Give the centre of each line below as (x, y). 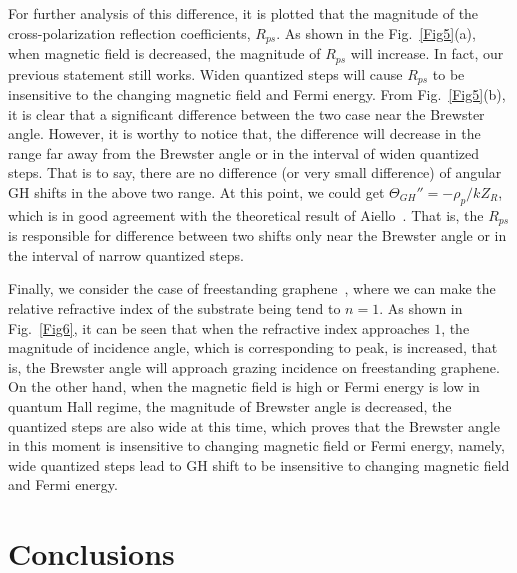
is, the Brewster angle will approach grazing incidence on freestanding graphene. (254, 366)
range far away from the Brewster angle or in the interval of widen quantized (244, 152)
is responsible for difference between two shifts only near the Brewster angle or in (257, 235)
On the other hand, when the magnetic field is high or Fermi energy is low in (244, 386)
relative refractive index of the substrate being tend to (174, 307)
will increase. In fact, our (427, 53)
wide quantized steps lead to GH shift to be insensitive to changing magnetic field (259, 464)
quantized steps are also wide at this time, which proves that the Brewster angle (254, 425)
